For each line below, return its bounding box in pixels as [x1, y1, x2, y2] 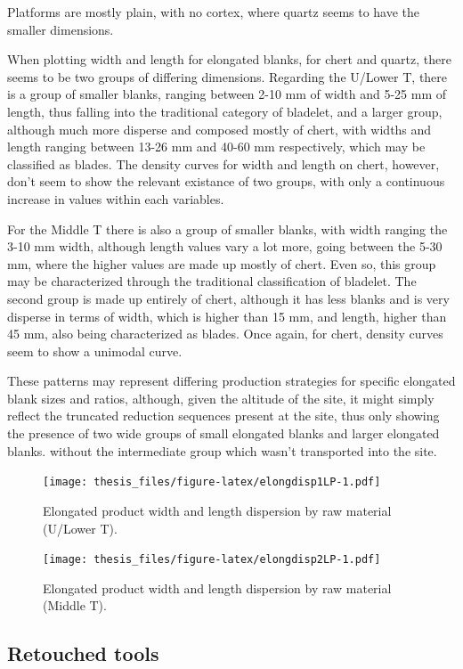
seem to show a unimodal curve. [7, 341, 183, 360]
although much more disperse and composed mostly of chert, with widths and [7, 119, 432, 138]
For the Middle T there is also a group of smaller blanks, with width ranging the [7, 219, 448, 238]
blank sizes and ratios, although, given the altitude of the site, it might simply [7, 388, 435, 407]
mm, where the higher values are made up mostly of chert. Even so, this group [7, 254, 436, 273]
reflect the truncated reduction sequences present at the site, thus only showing [7, 406, 440, 425]
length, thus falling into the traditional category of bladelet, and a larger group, [7, 102, 443, 120]
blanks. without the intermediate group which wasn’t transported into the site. [7, 441, 437, 460]
